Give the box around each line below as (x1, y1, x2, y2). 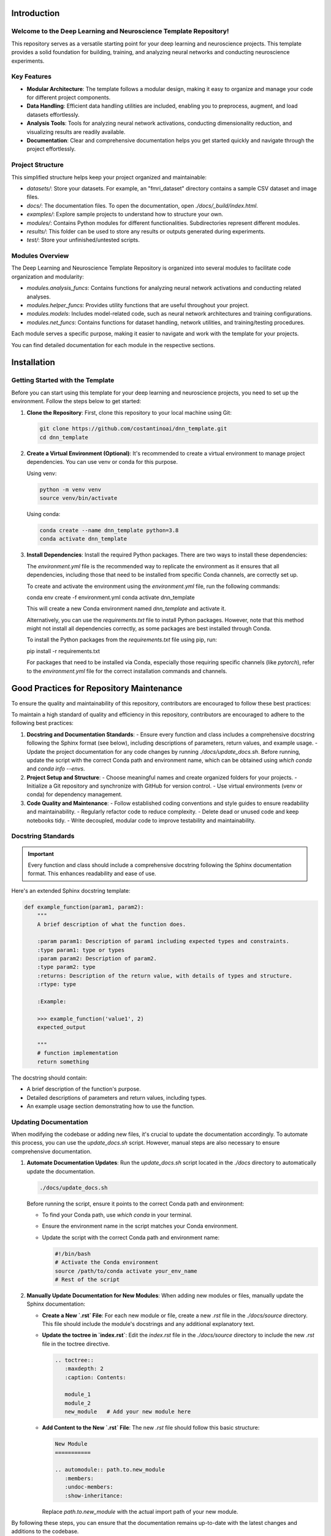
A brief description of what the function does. (37, 920, 186, 928)
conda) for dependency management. (26, 791, 123, 798)
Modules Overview (11, 252, 69, 261)
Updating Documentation (11, 1118, 88, 1126)
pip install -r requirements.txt (26, 647, 101, 654)
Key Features (11, 72, 52, 81)
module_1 (64, 1391, 91, 1398)
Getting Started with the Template (11, 376, 115, 385)
